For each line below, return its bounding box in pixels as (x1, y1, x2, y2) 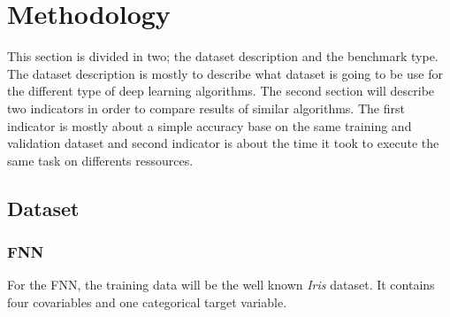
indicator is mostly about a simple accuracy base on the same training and (7, 116, 412, 135)
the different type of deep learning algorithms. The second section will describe (7, 81, 435, 100)
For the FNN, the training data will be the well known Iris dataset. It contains (7, 275, 435, 294)
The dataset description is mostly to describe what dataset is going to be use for (7, 64, 444, 82)
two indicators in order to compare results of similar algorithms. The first (7, 98, 405, 117)
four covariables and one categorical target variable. (7, 292, 287, 311)
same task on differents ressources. (7, 151, 194, 169)
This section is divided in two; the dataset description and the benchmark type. (7, 47, 439, 66)
